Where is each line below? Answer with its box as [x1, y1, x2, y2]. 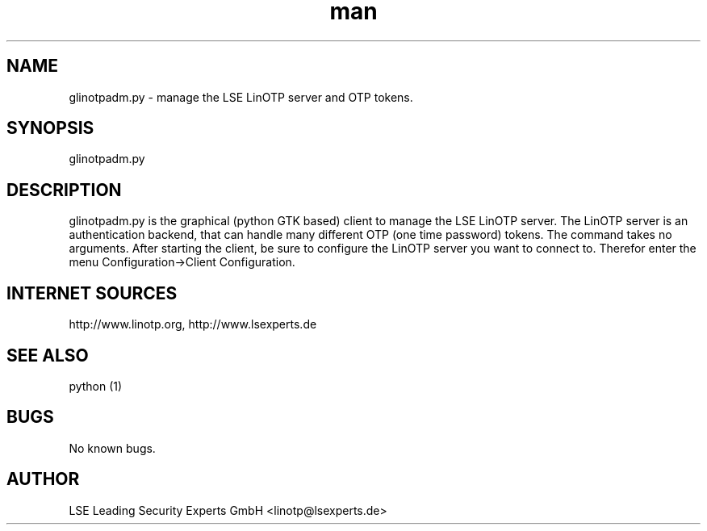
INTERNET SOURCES [6, 282, 178, 303]
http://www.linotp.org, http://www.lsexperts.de [69, 317, 317, 332]
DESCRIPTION [6, 179, 122, 200]
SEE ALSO [6, 345, 89, 366]
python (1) [69, 378, 123, 393]
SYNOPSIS [6, 118, 94, 139]
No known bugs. [69, 441, 156, 455]
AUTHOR [6, 469, 80, 490]
